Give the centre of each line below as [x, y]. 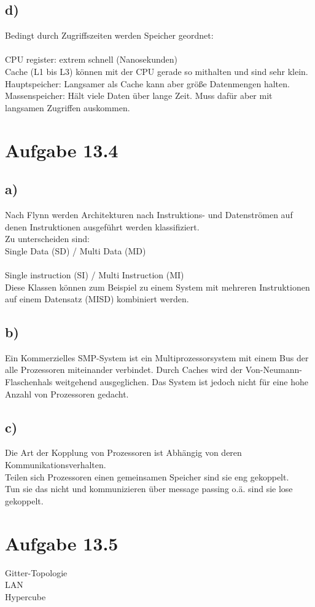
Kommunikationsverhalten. [56, 465]
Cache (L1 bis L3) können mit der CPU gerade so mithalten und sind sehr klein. [157, 71]
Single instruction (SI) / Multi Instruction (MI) [95, 274]
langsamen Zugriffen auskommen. [68, 107]
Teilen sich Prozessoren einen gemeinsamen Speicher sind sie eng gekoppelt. [147, 476]
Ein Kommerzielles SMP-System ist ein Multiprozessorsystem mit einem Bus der [157, 357]
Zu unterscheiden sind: [47, 239]
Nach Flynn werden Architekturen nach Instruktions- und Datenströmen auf [149, 214]
